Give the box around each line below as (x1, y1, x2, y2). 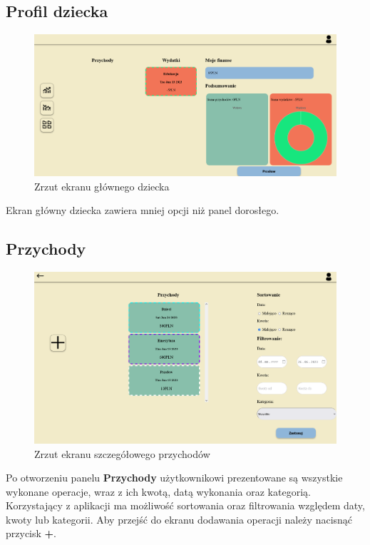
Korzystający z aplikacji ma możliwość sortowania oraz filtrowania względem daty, (6, 498, 365, 513)
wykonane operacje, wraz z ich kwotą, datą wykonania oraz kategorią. (6, 484, 311, 499)
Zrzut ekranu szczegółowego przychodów (34, 446, 210, 461)
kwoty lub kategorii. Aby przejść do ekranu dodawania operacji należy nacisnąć (6, 511, 353, 526)
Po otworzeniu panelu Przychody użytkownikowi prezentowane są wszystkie (6, 470, 343, 485)
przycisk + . (6, 526, 56, 541)
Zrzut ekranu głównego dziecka (34, 178, 170, 193)
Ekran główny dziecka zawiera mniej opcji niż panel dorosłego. (6, 203, 279, 218)
